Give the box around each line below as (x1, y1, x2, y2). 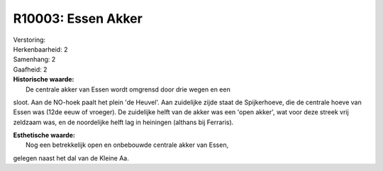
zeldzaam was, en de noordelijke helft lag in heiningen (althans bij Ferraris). (13, 118, 234, 126)
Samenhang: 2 (13, 55, 56, 64)
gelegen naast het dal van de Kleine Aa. (13, 153, 129, 162)
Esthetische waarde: (13, 131, 76, 140)
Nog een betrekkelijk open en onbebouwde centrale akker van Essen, (26, 140, 229, 149)
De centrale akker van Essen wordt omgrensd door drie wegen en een (26, 85, 231, 94)
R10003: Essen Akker (13, 11, 143, 26)
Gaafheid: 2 (13, 65, 48, 74)
